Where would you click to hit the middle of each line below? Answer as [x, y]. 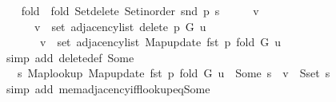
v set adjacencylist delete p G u [120, 26]
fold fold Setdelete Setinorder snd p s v [140, 10]
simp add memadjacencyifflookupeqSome [108, 88]
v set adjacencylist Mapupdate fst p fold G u [160, 42]
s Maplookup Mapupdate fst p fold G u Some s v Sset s [174, 73]
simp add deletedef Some [70, 57]
